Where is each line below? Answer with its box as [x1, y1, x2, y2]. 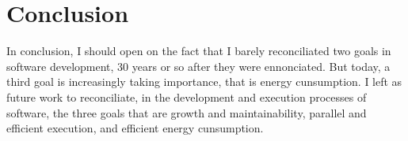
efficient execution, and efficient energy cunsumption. [6, 120, 264, 136]
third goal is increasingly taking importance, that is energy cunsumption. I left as [6, 73, 402, 90]
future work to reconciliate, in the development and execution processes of [6, 88, 367, 105]
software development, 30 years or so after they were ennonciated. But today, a [6, 58, 391, 74]
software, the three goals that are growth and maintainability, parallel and [6, 104, 367, 121]
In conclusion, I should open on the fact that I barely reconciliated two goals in [6, 43, 391, 59]
